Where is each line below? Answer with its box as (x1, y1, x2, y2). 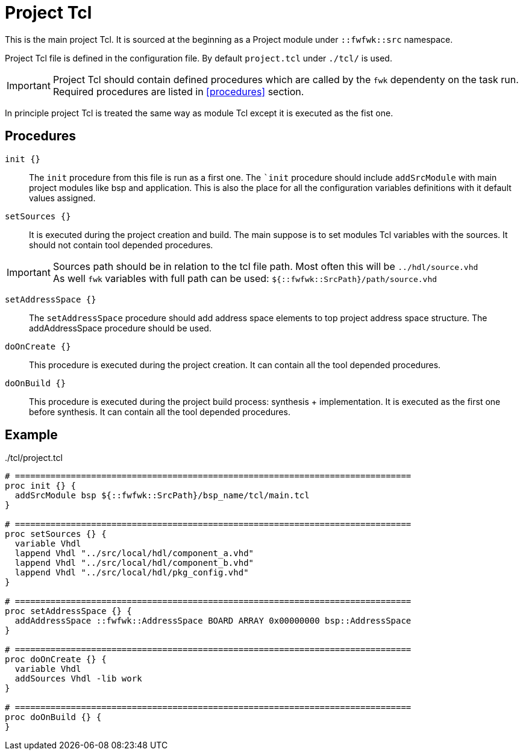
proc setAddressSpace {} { (5, 606, 132, 616)
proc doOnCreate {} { (5, 654, 107, 665)
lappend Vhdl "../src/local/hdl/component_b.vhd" (14, 558, 254, 568)
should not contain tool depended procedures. (29, 239, 213, 250)
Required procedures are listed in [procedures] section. (52, 85, 304, 98)
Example (5, 427, 58, 443)
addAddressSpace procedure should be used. (29, 322, 211, 333)
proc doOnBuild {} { (5, 712, 102, 722)
